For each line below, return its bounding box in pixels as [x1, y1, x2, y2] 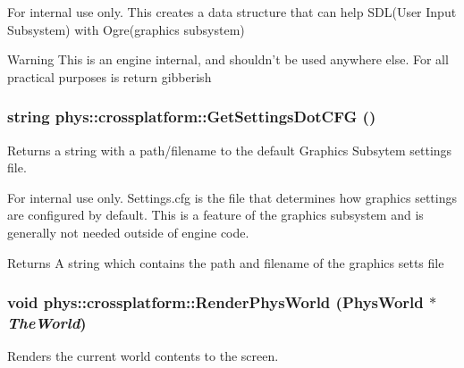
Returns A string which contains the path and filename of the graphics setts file [7, 253, 444, 272]
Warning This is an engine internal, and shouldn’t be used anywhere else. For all [7, 50, 449, 69]
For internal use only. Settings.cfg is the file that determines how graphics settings [7, 188, 457, 206]
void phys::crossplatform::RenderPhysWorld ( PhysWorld [7, 291, 424, 314]
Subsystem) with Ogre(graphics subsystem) [7, 20, 245, 38]
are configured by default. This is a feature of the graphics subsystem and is [7, 205, 424, 224]
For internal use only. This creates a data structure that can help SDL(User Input [7, 3, 457, 21]
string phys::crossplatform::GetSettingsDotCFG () [7, 105, 376, 128]
